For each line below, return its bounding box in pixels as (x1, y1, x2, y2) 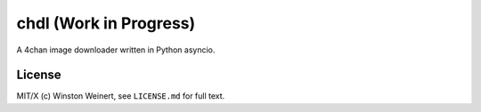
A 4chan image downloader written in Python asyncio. (16, 44, 216, 55)
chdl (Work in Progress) (16, 13, 196, 33)
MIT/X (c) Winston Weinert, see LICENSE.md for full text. (16, 91, 225, 101)
